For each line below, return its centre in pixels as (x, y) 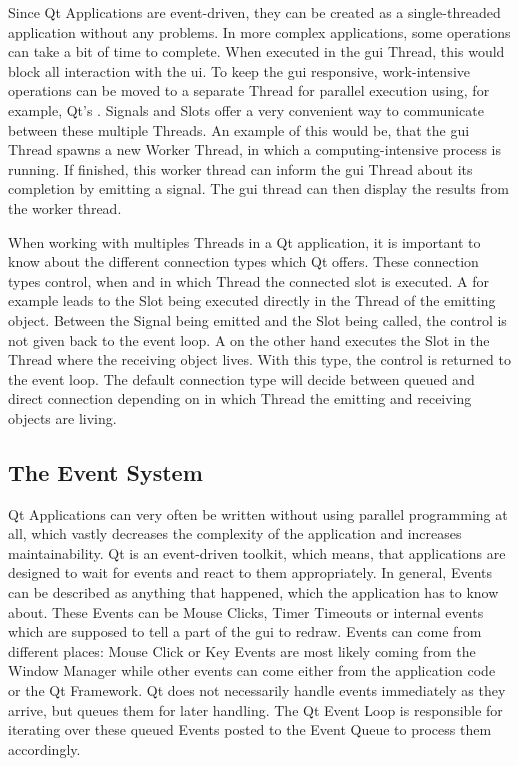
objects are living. (62, 417)
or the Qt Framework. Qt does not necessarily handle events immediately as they (257, 690)
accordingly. (44, 748)
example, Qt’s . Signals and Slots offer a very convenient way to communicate (246, 109)
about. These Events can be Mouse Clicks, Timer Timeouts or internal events (246, 611)
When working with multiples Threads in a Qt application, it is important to (244, 241)
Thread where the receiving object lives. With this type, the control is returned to (259, 359)
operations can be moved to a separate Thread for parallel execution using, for (249, 90)
